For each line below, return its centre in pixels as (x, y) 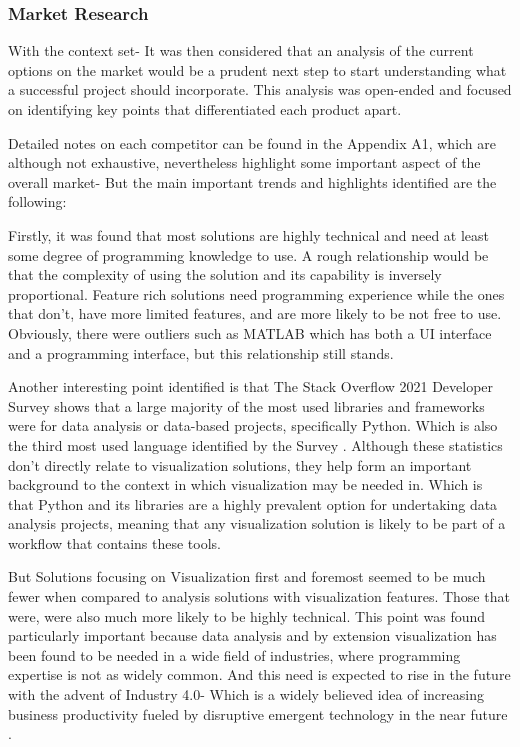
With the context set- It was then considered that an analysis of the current (241, 50)
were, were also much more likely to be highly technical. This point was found (247, 615)
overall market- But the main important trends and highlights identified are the (252, 181)
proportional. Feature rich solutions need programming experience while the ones (256, 293)
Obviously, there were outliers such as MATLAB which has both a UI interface (250, 332)
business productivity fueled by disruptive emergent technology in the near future (258, 713)
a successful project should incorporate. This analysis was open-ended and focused (260, 89)
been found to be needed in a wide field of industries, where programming (234, 654)
